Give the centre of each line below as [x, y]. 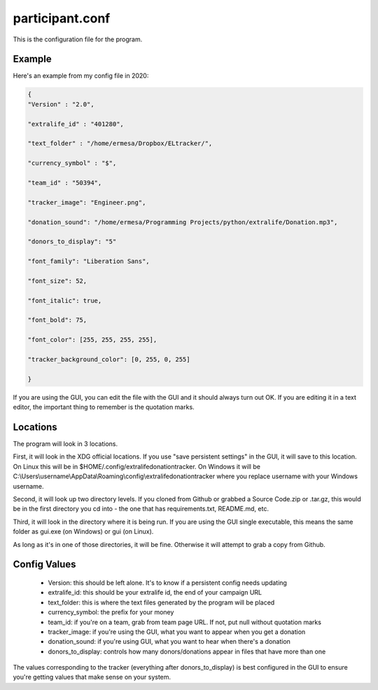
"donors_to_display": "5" [72, 242]
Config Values [44, 564]
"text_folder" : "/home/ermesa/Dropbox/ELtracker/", [120, 143]
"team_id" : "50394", [65, 183]
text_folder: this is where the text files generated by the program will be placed [161, 602]
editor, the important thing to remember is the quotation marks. [104, 407]
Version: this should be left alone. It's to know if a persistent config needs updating [167, 583]
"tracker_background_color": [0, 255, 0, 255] [109, 359]
